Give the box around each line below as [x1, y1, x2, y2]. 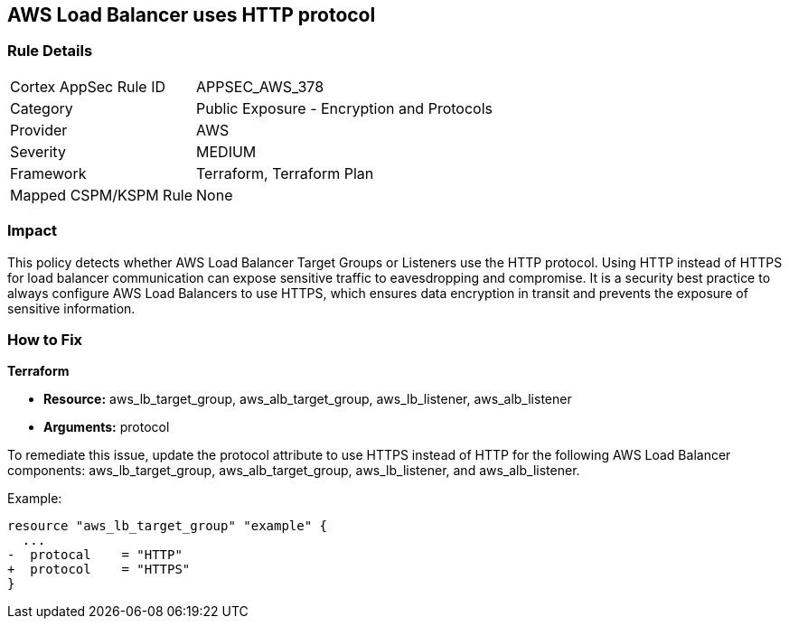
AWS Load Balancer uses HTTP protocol [7, 4, 376, 26]
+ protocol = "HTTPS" [7, 562, 191, 577]
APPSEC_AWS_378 [196, 77, 324, 96]
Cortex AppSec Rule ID [10, 77, 166, 96]
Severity [10, 142, 66, 161]
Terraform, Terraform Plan [196, 164, 374, 182]
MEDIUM [196, 142, 257, 161]
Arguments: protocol [43, 419, 170, 435]
